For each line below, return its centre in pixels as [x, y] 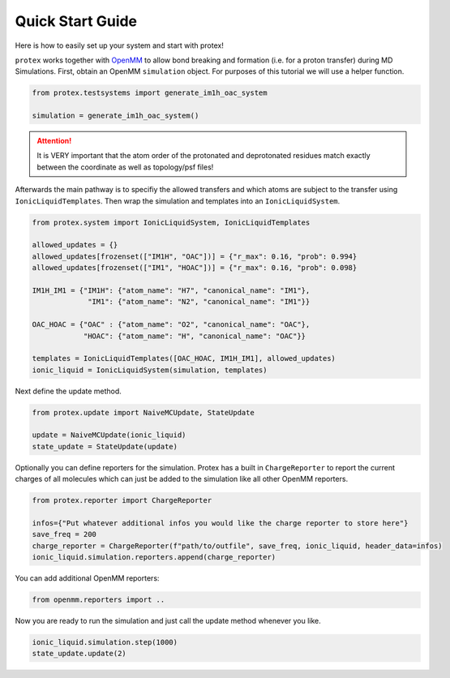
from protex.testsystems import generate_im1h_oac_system [150, 93]
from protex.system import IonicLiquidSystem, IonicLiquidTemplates [171, 222]
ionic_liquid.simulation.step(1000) [105, 642]
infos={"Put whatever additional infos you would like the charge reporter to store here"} [220, 523]
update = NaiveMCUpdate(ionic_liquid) [109, 435]
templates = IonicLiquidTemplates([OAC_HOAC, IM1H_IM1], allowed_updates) [184, 358]
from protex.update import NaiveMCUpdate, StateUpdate [143, 412]
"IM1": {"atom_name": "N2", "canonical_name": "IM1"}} [199, 302]
